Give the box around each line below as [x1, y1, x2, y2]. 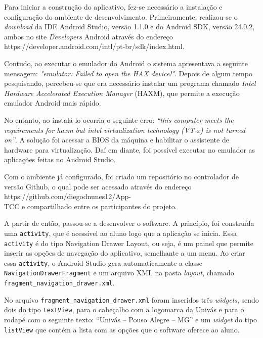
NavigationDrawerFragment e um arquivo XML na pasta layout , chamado [4, 267, 234, 278]
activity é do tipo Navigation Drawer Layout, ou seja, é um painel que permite [4, 237, 254, 248]
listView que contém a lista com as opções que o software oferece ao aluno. [4, 324, 240, 334]
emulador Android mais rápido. [4, 98, 101, 108]
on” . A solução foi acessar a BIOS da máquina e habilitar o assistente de [4, 134, 229, 145]
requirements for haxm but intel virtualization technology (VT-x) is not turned [4, 124, 245, 135]
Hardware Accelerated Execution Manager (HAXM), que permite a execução [4, 87, 240, 98]
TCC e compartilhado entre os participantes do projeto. [4, 201, 177, 211]
